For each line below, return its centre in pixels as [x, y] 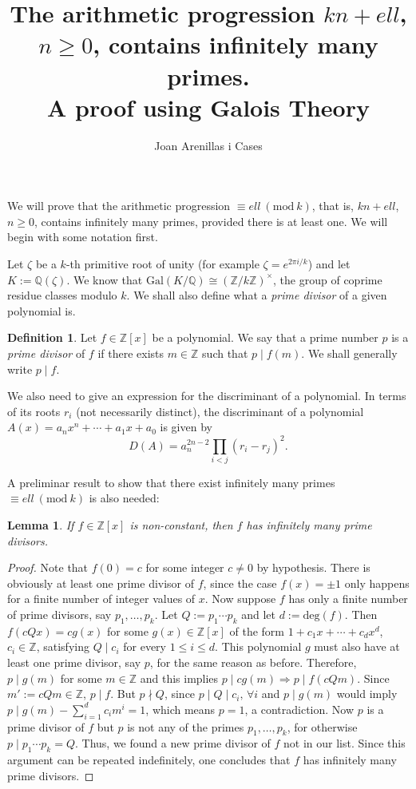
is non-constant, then [181, 525]
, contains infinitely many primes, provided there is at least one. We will [211, 221]
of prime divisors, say [59, 614]
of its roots [34, 411]
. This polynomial [258, 646]
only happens [377, 583]
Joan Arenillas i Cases [208, 145]
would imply [367, 694]
